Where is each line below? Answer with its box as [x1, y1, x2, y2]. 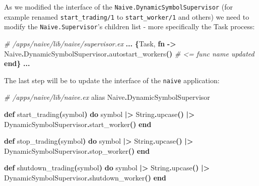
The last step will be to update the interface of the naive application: [4, 75, 220, 85]
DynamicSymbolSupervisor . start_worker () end [4, 118, 152, 129]
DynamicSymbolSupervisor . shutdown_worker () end [4, 172, 166, 182]
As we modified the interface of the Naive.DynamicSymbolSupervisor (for [4, 2, 233, 12]
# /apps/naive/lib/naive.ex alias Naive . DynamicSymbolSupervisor [4, 92, 210, 102]
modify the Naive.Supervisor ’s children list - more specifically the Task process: [4, 21, 255, 32]
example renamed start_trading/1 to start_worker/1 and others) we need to [4, 11, 249, 22]
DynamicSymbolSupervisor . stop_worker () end [4, 145, 150, 156]
